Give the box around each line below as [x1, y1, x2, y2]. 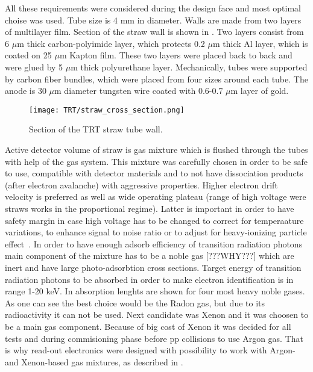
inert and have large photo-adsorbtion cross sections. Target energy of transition [5, 261, 302, 273]
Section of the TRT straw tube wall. [29, 123, 163, 135]
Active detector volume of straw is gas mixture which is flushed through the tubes [5, 143, 308, 155]
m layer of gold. [230, 84, 289, 97]
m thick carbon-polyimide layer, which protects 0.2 [17, 37, 205, 49]
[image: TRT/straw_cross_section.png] [29, 105, 185, 114]
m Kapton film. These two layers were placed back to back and [59, 49, 292, 61]
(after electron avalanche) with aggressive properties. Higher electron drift [5, 178, 278, 191]
